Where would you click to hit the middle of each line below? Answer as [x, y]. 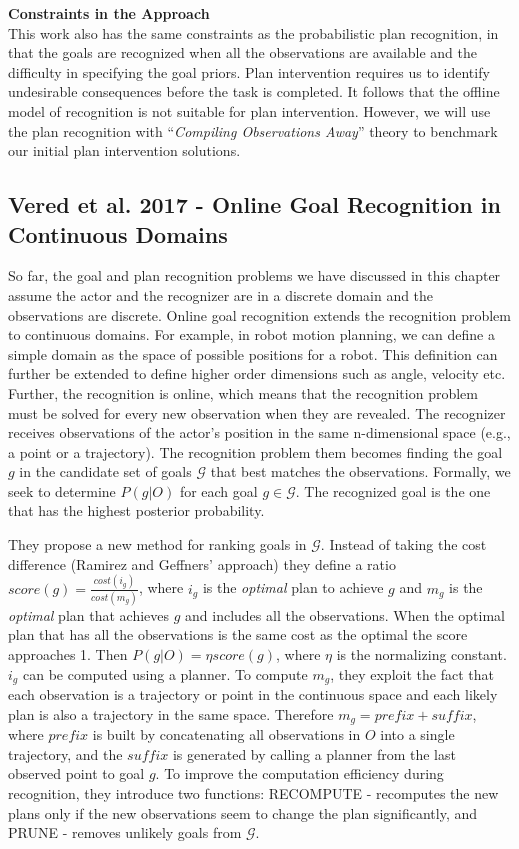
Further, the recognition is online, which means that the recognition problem [243, 392]
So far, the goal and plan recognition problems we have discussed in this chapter [254, 275]
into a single [417, 734]
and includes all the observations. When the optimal [345, 614]
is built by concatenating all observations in [226, 734]
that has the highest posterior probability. [136, 510]
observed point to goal [76, 773]
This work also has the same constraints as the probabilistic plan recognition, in [253, 32]
